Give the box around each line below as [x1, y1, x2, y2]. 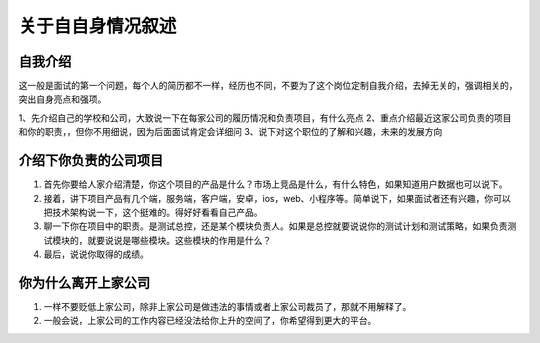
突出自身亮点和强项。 [18, 93, 107, 105]
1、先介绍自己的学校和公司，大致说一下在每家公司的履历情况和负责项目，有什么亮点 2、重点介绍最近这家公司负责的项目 [18, 111, 512, 124]
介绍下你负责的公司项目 [18, 152, 164, 169]
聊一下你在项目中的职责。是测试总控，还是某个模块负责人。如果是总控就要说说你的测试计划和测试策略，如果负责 [43, 220, 508, 232]
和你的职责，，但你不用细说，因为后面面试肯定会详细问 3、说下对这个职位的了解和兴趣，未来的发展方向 [18, 126, 443, 138]
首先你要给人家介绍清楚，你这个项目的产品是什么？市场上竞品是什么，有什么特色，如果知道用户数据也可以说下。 [43, 178, 508, 190]
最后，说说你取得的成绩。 [43, 248, 149, 260]
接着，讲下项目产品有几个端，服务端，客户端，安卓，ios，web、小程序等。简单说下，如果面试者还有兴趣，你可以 [43, 192, 512, 204]
